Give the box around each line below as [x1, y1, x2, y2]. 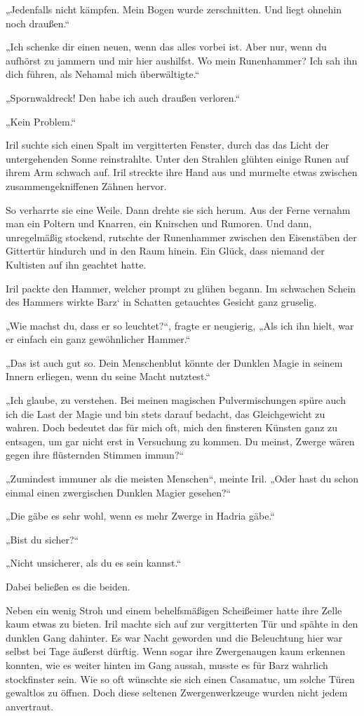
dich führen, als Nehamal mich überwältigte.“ [6, 67, 200, 81]
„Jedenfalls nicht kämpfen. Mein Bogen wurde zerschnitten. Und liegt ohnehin [6, 2, 342, 16]
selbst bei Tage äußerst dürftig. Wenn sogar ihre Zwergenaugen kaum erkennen [6, 644, 345, 658]
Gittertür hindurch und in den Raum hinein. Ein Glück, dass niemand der [6, 243, 325, 258]
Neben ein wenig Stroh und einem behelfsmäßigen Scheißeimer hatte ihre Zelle [6, 602, 342, 617]
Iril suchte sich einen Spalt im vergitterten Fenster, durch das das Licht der [6, 137, 330, 152]
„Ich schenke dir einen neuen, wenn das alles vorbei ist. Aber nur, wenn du [6, 39, 327, 54]
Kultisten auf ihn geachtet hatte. [6, 257, 147, 271]
